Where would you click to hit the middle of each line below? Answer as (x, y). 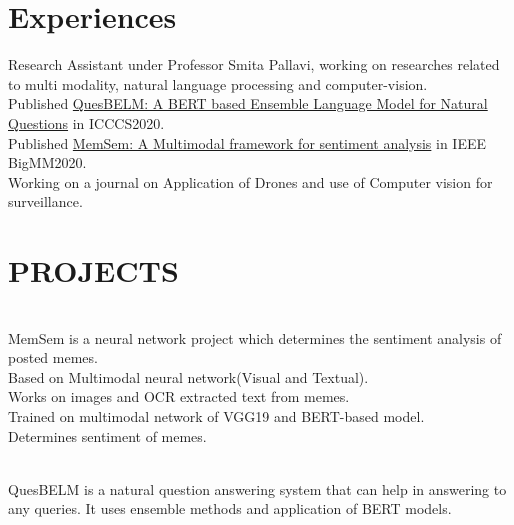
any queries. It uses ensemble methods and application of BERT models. (230, 508)
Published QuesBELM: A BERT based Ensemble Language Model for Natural (248, 103)
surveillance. (45, 201)
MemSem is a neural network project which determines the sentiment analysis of (255, 337)
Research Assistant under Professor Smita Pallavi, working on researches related (254, 64)
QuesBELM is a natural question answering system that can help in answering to (257, 488)
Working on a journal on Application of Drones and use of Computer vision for (250, 181)
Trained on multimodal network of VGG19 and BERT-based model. (216, 415)
